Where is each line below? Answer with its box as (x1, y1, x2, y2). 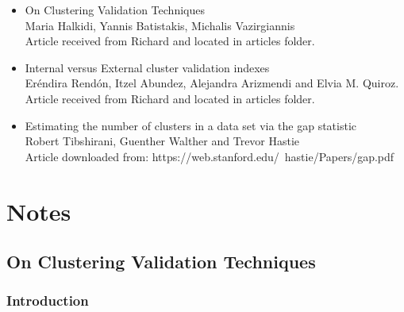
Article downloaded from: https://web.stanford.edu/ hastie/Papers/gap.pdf (25, 148, 394, 164)
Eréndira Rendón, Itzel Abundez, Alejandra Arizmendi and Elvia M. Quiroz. (25, 75, 399, 91)
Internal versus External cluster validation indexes (25, 59, 270, 75)
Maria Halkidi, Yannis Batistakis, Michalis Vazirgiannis (25, 17, 295, 33)
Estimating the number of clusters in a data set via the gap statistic (25, 117, 357, 133)
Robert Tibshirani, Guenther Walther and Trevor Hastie (25, 133, 300, 149)
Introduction (6, 291, 89, 310)
